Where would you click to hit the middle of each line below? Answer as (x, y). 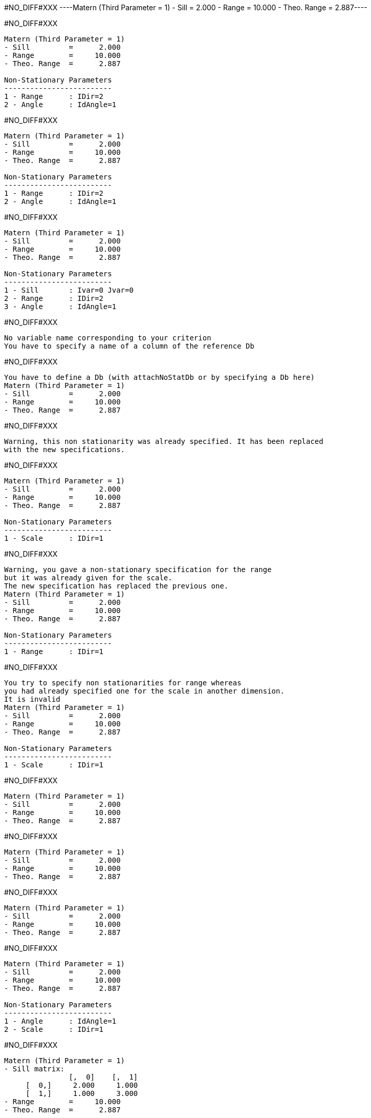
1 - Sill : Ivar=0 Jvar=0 (69, 290)
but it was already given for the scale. (88, 578)
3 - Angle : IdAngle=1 (60, 307)
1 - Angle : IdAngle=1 (60, 1021)
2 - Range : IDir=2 (54, 298)
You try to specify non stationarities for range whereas (123, 683)
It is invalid (32, 699)
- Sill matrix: (35, 1069)
